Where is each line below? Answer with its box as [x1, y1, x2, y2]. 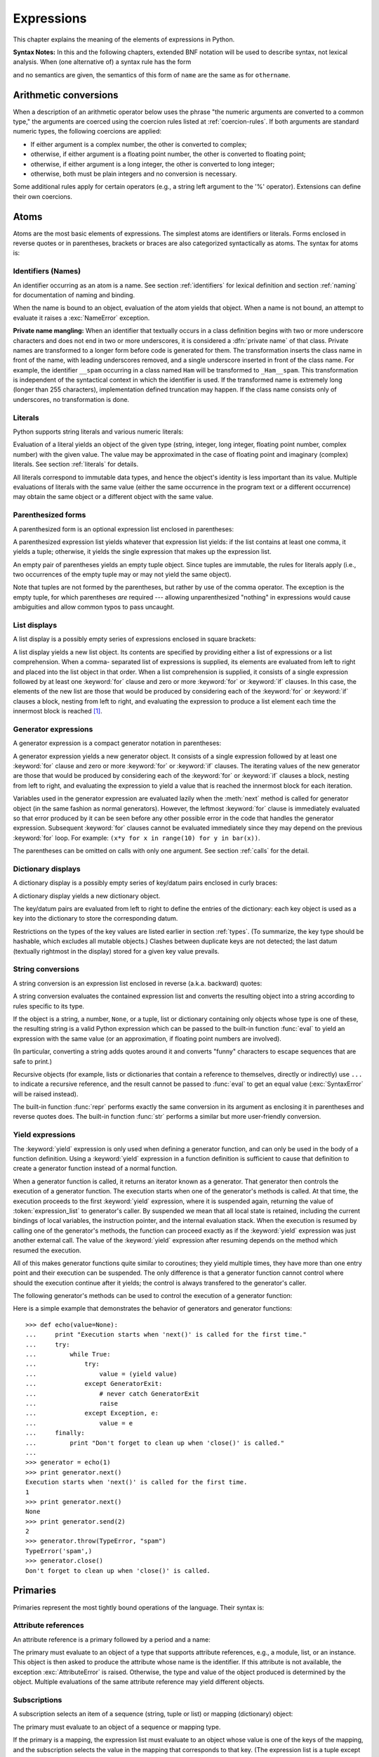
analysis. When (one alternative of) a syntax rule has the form [13, 58, 192, 66]
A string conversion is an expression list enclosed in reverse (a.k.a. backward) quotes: [13, 979, 262, 987]
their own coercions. [13, 192, 73, 200]
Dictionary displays [13, 864, 81, 874]
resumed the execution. [13, 1246, 82, 1254]
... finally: [25, 1429, 85, 1437]
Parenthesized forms [13, 510, 86, 520]
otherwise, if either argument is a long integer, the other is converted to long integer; [30, 160, 275, 168]
